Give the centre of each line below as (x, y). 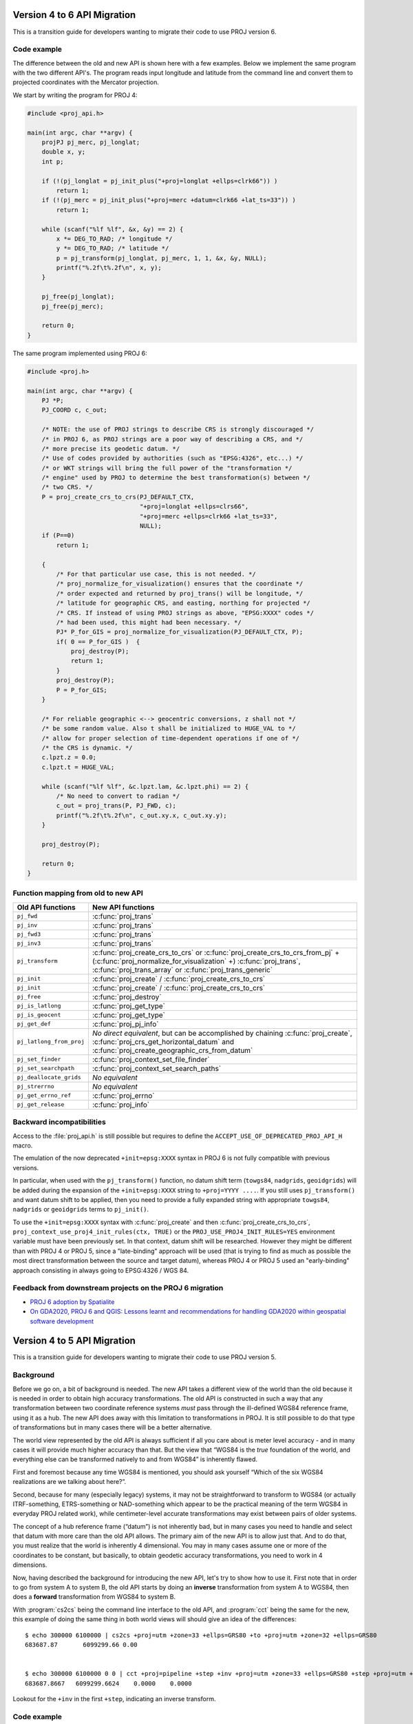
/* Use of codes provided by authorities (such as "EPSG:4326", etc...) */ (172, 458)
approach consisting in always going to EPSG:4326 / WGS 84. (101, 1270)
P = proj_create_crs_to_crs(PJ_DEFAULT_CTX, (118, 497)
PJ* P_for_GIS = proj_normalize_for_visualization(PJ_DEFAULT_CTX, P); (180, 632)
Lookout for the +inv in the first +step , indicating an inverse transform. (114, 1698)
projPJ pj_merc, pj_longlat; (91, 142)
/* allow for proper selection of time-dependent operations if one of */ (170, 738)
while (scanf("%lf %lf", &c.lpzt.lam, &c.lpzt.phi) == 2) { (145, 786)
